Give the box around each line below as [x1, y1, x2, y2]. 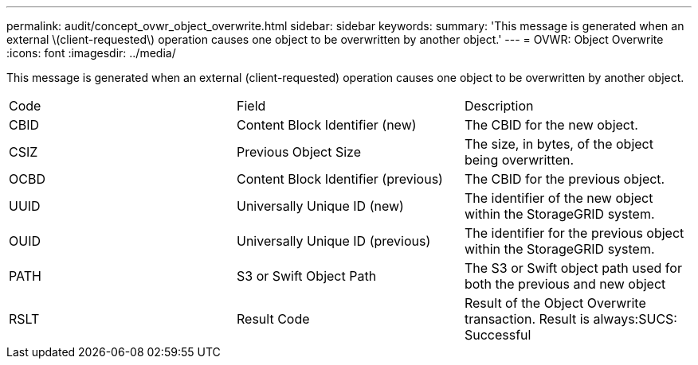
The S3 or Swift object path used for [464, 260, 682, 276]
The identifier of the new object [464, 190, 653, 206]
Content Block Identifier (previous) [236, 171, 443, 187]
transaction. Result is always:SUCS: [464, 311, 677, 327]
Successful [464, 327, 531, 343]
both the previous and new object [464, 276, 666, 292]
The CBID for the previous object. [464, 171, 665, 187]
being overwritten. [464, 152, 574, 168]
